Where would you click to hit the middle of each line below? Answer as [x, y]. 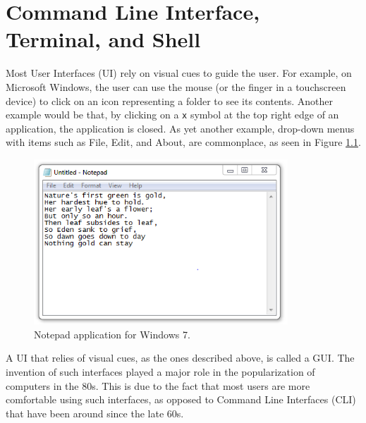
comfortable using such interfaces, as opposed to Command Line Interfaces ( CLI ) [181, 399]
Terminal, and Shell [103, 39]
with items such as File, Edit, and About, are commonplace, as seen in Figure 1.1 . [183, 142]
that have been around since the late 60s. [95, 413]
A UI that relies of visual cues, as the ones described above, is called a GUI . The [180, 358]
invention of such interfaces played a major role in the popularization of [160, 372]
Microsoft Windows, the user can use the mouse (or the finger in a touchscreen [176, 86]
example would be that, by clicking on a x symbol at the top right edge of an [172, 115]
